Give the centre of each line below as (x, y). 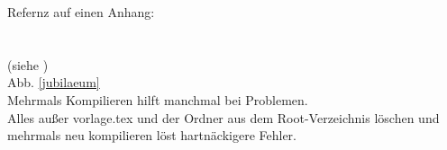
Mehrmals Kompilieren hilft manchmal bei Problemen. (158, 99)
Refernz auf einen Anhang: (81, 12)
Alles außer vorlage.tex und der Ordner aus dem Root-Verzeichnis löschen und (223, 117)
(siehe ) (28, 64)
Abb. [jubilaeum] (54, 82)
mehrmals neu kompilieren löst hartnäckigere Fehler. (152, 135)
